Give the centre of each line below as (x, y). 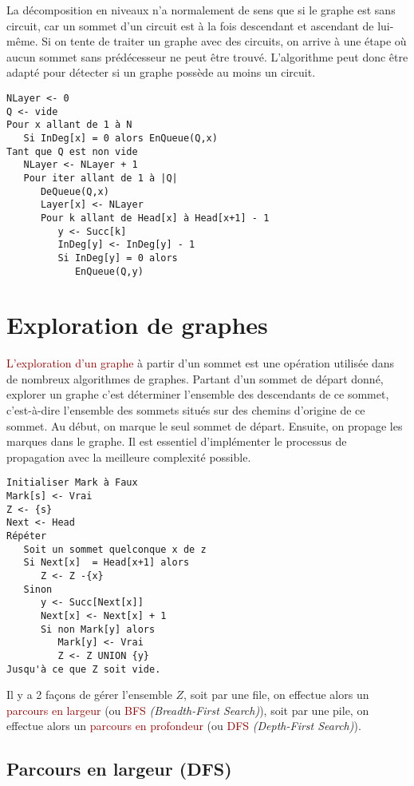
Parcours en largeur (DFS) (119, 769)
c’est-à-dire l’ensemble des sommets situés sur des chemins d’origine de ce (186, 410)
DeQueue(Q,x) (75, 191)
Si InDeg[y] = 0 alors (118, 258)
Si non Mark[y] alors (98, 629)
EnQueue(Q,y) (109, 271)
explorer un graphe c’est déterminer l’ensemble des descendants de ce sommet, (198, 394)
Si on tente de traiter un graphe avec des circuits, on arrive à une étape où (224, 41)
